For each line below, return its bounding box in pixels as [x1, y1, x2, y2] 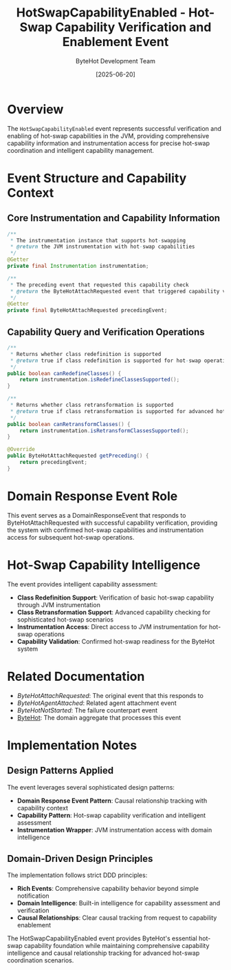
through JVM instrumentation [16, 600, 101, 609]
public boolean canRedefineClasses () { [7, 370, 122, 377]
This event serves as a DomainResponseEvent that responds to [7, 511, 186, 519]
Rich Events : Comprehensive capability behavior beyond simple [16, 885, 199, 893]
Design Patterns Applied [7, 765, 114, 777]
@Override [7, 446, 36, 453]
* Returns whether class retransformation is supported [10, 401, 174, 408]
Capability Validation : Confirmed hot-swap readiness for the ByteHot [16, 637, 215, 645]
